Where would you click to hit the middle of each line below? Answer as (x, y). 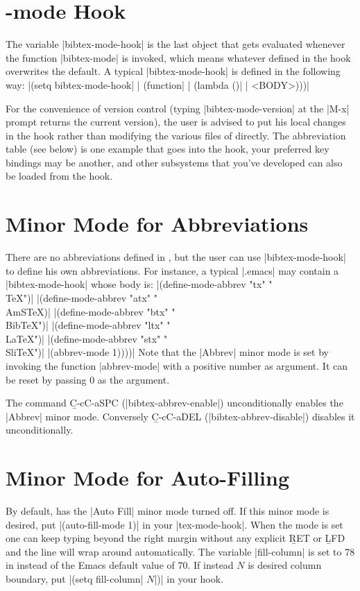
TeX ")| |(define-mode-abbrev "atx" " (82, 297)
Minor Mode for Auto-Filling (148, 478)
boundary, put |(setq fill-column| (75, 579)
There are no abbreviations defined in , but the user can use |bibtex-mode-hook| (176, 257)
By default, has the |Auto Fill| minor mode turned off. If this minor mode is (168, 511)
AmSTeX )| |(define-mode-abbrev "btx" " (91, 311)
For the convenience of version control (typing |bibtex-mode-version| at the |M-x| (178, 108)
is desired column (285, 565)
